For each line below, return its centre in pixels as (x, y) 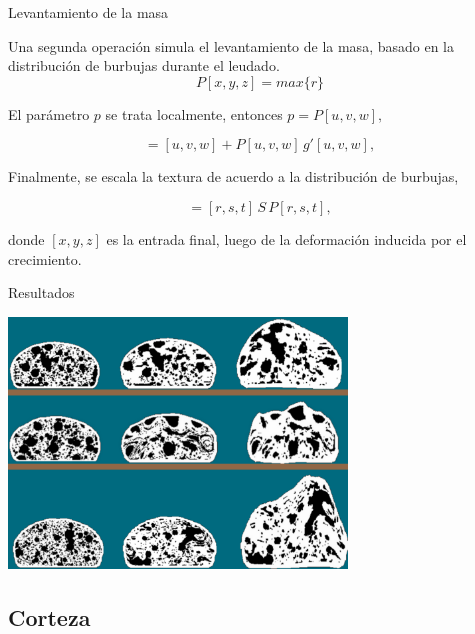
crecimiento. (45, 258)
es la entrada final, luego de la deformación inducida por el (286, 238)
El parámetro (49, 113)
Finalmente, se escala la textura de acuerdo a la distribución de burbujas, (233, 176)
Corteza (49, 616)
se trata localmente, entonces (194, 113)
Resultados (41, 292)
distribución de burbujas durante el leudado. (144, 65)
